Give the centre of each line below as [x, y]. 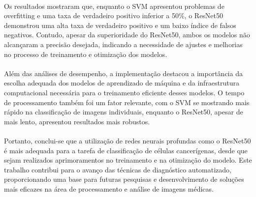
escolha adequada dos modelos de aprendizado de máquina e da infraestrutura [122, 83]
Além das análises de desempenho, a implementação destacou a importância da [123, 73]
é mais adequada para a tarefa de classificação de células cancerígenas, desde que [126, 150]
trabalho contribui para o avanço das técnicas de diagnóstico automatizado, [118, 169]
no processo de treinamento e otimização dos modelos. [86, 54]
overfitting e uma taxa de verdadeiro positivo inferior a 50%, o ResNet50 [114, 15]
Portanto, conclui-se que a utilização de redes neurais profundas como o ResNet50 [128, 140]
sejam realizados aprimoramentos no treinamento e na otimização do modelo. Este [128, 160]
